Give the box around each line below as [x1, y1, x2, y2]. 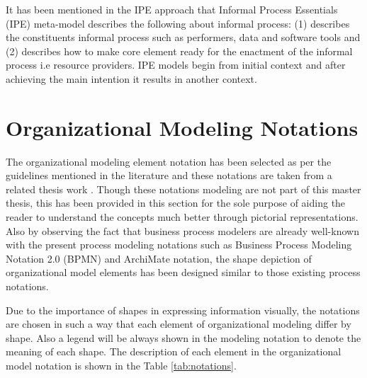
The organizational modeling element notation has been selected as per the [6, 154, 332, 168]
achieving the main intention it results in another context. [6, 71, 257, 86]
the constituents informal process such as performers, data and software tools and [6, 30, 361, 45]
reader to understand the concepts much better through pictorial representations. [6, 210, 358, 224]
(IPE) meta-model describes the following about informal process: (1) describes [6, 16, 350, 30]
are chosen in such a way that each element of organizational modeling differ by [6, 316, 351, 331]
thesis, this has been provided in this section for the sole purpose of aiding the [6, 195, 346, 210]
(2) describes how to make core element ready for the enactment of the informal [6, 43, 353, 58]
